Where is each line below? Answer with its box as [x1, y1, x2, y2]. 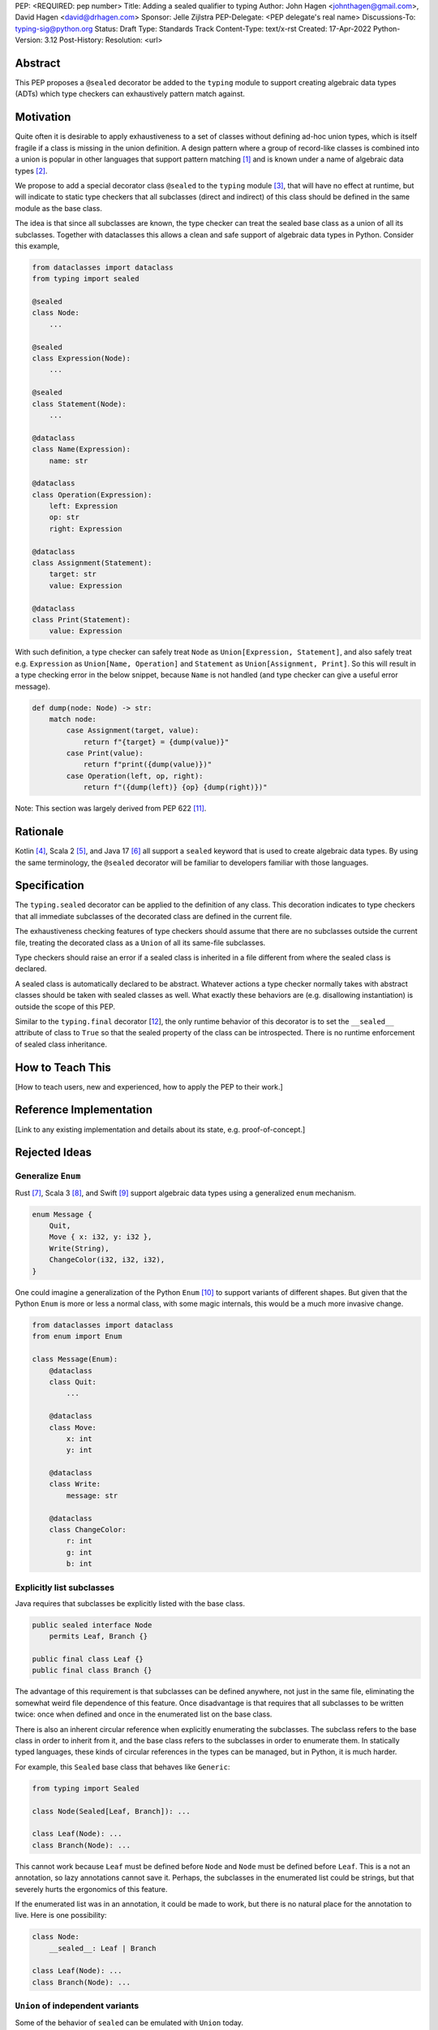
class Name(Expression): [32, 445, 131, 454]
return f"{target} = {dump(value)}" [83, 737, 230, 746]
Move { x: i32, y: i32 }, [49, 1233, 152, 1242]
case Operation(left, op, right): [66, 771, 204, 780]
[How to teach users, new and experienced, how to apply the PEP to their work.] [15, 1082, 283, 1091]
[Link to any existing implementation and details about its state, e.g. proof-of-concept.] [15, 1125, 306, 1134]
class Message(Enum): [32, 1354, 118, 1364]
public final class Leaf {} [32, 1655, 144, 1664]
